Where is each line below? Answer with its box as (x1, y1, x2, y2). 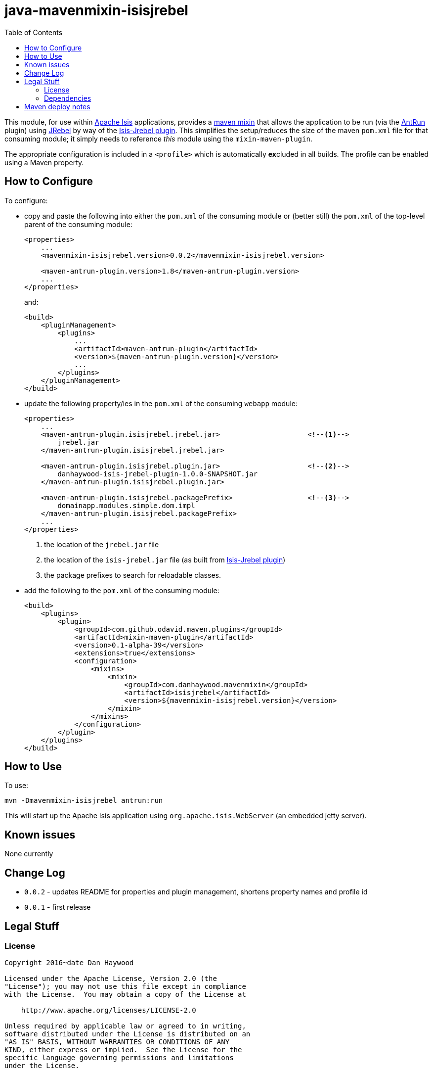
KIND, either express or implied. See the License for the (4, 1046, 242, 1054)
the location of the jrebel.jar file (44, 540, 159, 549)
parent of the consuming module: (24, 220, 132, 229)
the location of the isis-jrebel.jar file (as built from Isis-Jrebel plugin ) (44, 555, 286, 564)
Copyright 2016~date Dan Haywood (4, 959, 134, 967)
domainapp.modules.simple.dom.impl (57, 501, 195, 510)
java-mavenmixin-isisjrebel (4, 2, 188, 19)
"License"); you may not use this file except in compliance (4, 982, 246, 991)
